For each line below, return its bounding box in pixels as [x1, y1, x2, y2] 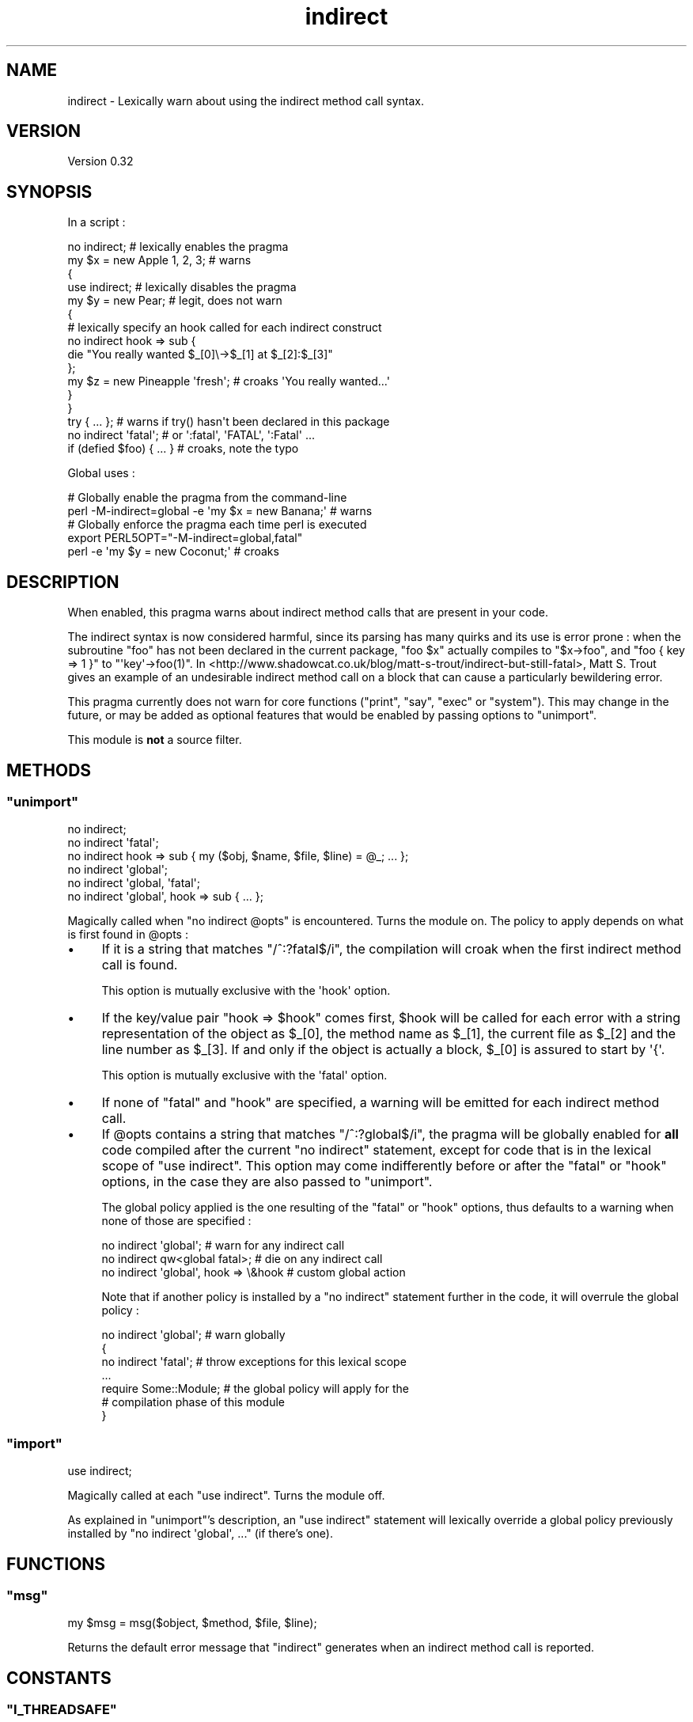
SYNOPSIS [6, 181, 93, 202]
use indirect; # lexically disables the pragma [67, 280, 297, 294]
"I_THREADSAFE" [6, 1701, 117, 1718]
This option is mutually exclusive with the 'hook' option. [101, 984, 391, 998]
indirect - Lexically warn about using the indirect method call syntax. [67, 93, 424, 108]
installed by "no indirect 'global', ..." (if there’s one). [67, 1527, 333, 1541]
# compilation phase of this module [101, 1395, 285, 1409]
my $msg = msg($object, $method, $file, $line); [67, 1616, 317, 1630]
